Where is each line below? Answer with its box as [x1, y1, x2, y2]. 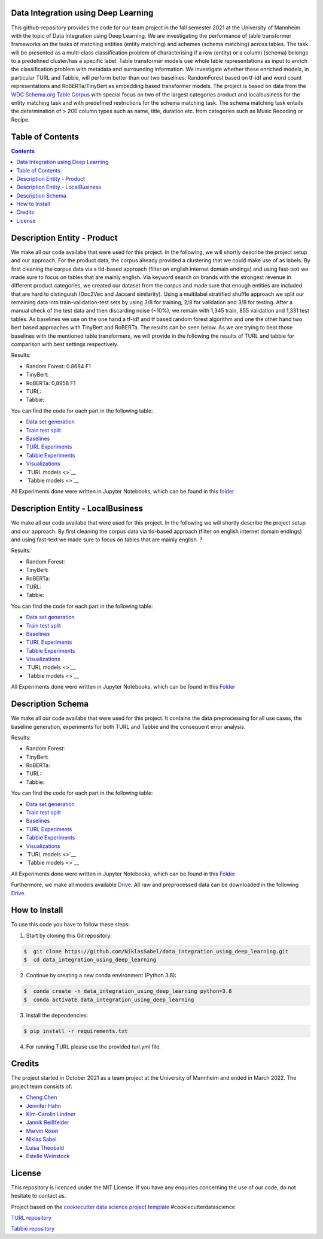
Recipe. [11, 116, 30, 123]
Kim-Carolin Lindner [26, 1111, 76, 1118]
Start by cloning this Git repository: [26, 932, 112, 939]
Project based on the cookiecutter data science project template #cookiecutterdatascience [11, 1203, 236, 1210]
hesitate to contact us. [11, 1192, 66, 1199]
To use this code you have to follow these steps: [11, 921, 130, 928]
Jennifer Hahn [26, 1102, 62, 1109]
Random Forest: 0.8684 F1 [26, 362, 91, 369]
